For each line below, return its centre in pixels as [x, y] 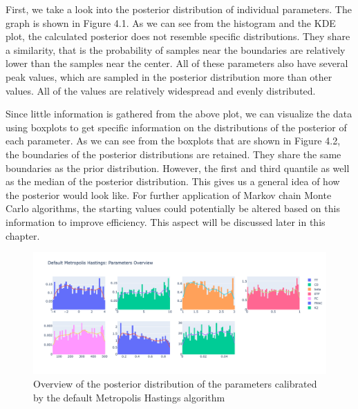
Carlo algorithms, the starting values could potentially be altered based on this [173, 208]
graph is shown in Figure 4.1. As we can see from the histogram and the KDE [171, 22]
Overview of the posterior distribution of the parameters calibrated [175, 384]
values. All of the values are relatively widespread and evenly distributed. [161, 90]
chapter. [23, 235]
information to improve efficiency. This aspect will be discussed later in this [166, 221]
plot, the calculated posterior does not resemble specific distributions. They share [178, 36]
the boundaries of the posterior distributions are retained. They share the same [173, 154]
